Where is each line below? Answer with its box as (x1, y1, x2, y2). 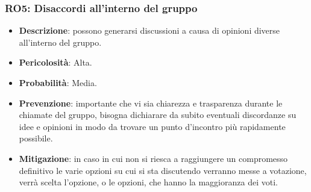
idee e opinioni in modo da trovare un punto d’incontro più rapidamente (19, 120, 286, 132)
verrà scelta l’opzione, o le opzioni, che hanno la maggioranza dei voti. (19, 176, 278, 188)
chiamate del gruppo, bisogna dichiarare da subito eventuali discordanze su (19, 108, 297, 121)
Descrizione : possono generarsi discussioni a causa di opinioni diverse (19, 24, 280, 37)
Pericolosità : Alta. (19, 56, 92, 69)
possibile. (19, 132, 53, 144)
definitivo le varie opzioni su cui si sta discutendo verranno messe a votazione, (19, 164, 307, 176)
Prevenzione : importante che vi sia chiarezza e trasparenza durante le (19, 96, 283, 109)
